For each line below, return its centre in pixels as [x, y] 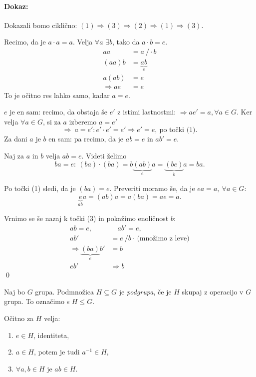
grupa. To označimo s [37, 301]
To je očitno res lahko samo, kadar [57, 95]
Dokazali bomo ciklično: [41, 25]
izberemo [83, 121]
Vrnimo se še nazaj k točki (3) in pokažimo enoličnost [86, 218]
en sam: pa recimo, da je [86, 139]
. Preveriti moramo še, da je [152, 188]
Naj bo [15, 291]
